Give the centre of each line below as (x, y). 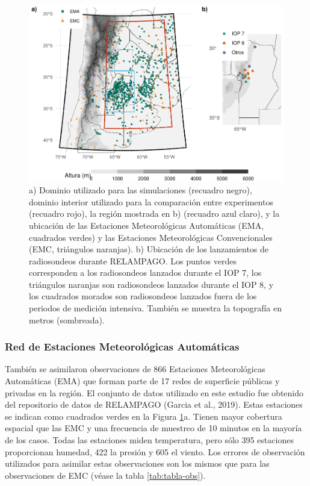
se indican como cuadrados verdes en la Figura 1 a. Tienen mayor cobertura (144, 416)
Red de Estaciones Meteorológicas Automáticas (122, 347)
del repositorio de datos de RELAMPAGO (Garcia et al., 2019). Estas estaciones (154, 404)
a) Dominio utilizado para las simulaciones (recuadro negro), (141, 190)
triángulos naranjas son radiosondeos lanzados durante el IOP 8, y (151, 284)
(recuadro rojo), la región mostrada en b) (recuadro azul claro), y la (154, 213)
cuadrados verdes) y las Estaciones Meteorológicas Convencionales (151, 237)
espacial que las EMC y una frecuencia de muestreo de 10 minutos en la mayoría (153, 428)
